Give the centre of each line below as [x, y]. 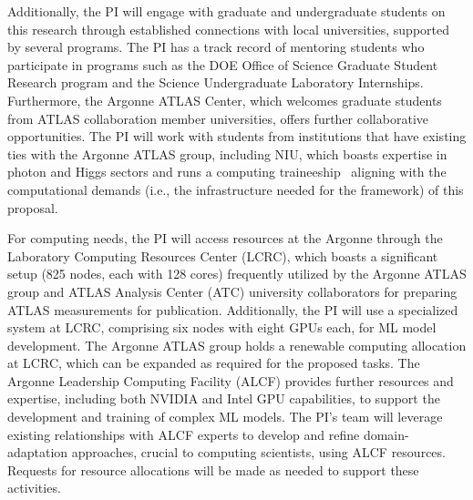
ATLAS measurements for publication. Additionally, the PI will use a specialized [233, 309]
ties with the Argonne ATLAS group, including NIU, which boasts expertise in [227, 153]
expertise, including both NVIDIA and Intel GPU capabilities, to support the [224, 398]
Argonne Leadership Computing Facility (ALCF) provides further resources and [231, 380]
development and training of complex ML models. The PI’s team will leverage [225, 417]
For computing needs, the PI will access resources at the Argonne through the [225, 238]
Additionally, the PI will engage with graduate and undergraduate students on [226, 11]
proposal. [33, 207]
